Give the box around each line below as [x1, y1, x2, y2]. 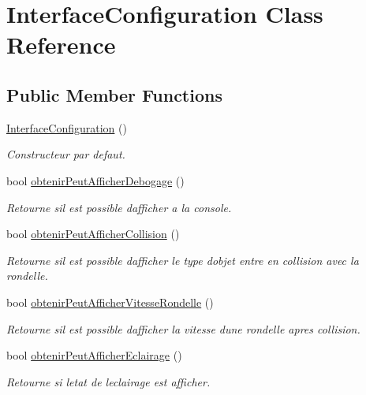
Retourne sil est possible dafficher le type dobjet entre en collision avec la [6, 252, 359, 268]
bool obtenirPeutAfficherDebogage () [6, 172, 185, 188]
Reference [6, 28, 116, 61]
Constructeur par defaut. [6, 146, 125, 162]
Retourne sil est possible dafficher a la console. [6, 199, 232, 215]
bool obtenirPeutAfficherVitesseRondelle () [6, 293, 214, 310]
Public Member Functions [6, 82, 222, 106]
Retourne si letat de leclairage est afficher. [6, 373, 211, 389]
